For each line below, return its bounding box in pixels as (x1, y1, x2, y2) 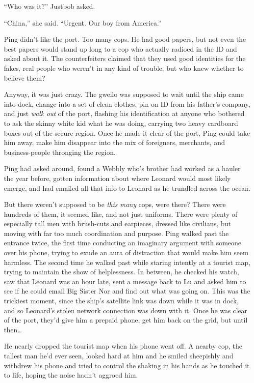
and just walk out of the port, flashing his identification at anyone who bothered (4, 108, 245, 118)
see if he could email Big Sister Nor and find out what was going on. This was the (4, 286, 250, 296)
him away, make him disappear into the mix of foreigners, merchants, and (4, 137, 225, 147)
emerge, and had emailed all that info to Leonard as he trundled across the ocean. (4, 182, 251, 193)
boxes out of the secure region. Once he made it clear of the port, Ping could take (4, 127, 250, 138)
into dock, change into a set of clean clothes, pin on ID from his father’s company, (4, 98, 251, 109)
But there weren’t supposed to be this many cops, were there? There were (4, 199, 226, 209)
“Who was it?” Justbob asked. (4, 1, 95, 11)
